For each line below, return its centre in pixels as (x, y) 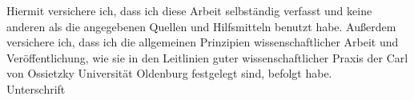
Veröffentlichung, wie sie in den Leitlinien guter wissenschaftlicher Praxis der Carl (207, 57)
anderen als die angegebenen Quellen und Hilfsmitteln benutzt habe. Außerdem (201, 26)
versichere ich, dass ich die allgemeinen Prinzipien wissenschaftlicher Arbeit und (203, 42)
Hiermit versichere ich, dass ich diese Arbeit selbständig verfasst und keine (189, 10)
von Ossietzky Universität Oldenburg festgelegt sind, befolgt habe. (169, 73)
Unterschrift (36, 88)
